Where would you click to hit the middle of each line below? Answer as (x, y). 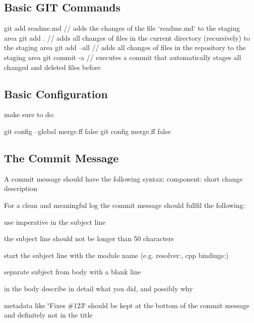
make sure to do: (29, 114)
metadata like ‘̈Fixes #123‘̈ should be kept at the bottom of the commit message (127, 305)
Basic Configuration (56, 94)
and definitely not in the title (48, 315)
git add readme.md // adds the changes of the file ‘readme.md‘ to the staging (122, 28)
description (21, 188)
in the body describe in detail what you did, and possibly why (98, 288)
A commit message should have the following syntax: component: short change (124, 178)
